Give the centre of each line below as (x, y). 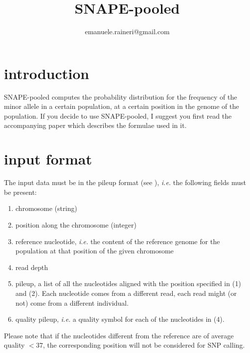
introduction (47, 73)
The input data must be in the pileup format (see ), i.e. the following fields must (125, 182)
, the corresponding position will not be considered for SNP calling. (144, 345)
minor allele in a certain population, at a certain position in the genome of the (122, 106)
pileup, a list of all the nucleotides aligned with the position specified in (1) (128, 283)
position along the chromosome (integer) (76, 224)
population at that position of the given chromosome (94, 251)
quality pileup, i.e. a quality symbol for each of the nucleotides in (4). (120, 319)
